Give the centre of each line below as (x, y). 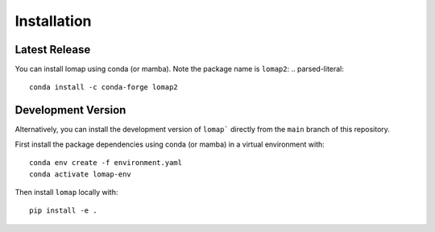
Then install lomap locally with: (66, 192)
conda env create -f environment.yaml (106, 163)
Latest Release (53, 50)
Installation (53, 21)
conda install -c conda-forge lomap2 (104, 87)
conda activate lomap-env (81, 174)
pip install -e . (63, 211)
